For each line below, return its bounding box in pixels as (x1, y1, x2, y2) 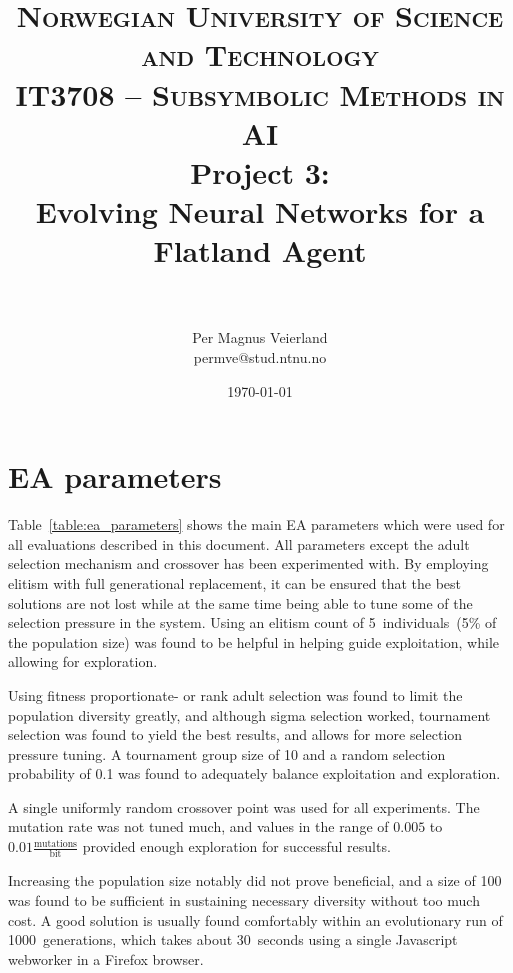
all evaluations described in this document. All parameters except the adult (8, 533, 470, 554)
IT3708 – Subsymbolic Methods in (15, 73, 505, 114)
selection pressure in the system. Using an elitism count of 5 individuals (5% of (8, 612, 497, 633)
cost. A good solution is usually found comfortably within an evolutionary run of (8, 909, 503, 930)
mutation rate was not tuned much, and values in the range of (8, 816, 389, 837)
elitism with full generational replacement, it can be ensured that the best (8, 572, 462, 593)
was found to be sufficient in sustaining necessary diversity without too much (8, 889, 480, 910)
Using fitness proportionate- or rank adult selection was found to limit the (8, 684, 463, 705)
